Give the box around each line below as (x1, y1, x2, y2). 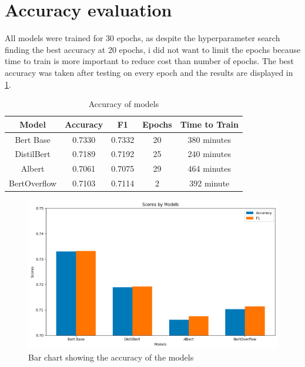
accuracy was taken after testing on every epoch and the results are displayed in (5, 66, 293, 78)
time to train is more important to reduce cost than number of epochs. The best (5, 55, 294, 67)
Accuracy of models (88, 98, 159, 110)
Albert (21, 162, 45, 175)
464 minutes (187, 162, 232, 175)
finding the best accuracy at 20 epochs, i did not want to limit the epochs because (5, 43, 301, 55)
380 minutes (187, 133, 232, 145)
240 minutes (187, 148, 232, 160)
